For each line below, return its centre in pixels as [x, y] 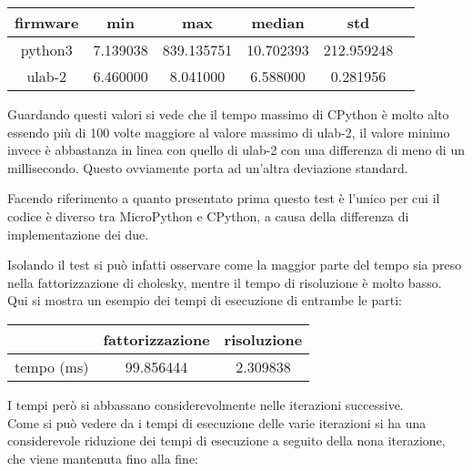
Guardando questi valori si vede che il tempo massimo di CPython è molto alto [228, 114]
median [278, 22]
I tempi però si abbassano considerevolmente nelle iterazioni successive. [206, 404]
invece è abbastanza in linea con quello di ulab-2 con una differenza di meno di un [236, 150]
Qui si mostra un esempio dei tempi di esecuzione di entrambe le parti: [205, 300]
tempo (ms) [52, 366]
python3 [46, 50]
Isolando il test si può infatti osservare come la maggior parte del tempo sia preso [235, 265]
